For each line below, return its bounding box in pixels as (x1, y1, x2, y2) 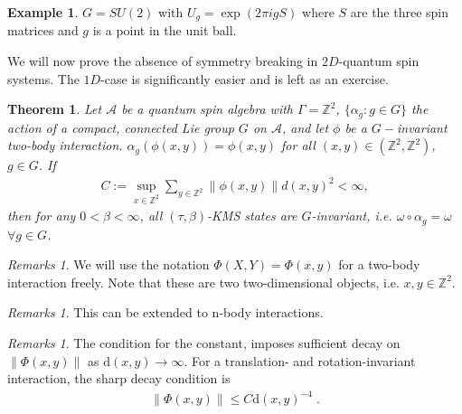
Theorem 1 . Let (7, 99, 102, 118)
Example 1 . (7, 3, 79, 21)
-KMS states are (207, 206, 297, 225)
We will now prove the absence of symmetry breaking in (7, 52, 318, 71)
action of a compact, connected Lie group (7, 118, 234, 136)
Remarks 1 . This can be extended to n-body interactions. (7, 303, 324, 322)
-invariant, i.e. (311, 206, 392, 225)
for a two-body (338, 255, 420, 274)
